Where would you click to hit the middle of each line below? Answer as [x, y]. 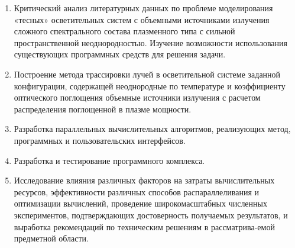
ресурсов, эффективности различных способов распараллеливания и [136, 191]
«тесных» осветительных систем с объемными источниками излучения [142, 19]
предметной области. [51, 238]
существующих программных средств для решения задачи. [120, 54]
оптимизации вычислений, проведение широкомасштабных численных [140, 203]
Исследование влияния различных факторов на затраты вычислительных [144, 180]
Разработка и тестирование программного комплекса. [109, 160]
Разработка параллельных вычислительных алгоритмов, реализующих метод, [152, 129]
